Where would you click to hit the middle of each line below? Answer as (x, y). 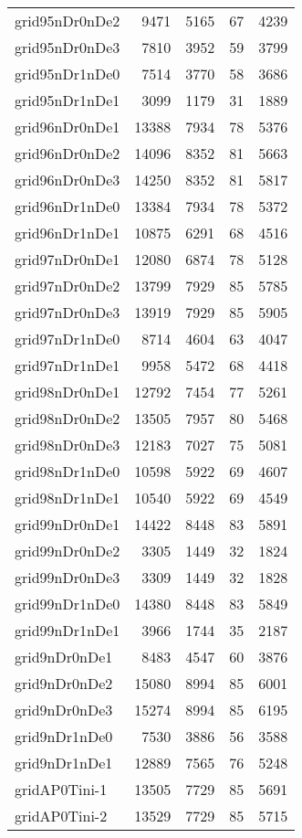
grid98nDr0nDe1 (68, 392)
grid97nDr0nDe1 (68, 259)
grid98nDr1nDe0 (68, 471)
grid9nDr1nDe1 (64, 763)
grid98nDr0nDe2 (68, 418)
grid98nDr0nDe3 (68, 445)
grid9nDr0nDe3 (64, 710)
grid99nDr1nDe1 (68, 630)
